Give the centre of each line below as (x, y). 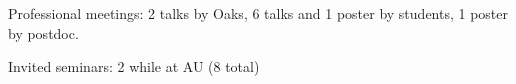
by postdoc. (43, 32)
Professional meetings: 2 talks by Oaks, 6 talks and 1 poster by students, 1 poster (258, 13)
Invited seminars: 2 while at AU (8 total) (134, 66)
